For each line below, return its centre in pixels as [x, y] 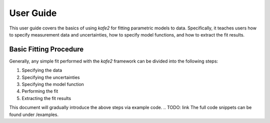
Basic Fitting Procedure [46, 49]
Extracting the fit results [46, 98]
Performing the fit [40, 91]
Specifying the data [42, 70]
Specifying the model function [53, 84]
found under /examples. [34, 114]
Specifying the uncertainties [51, 77]
